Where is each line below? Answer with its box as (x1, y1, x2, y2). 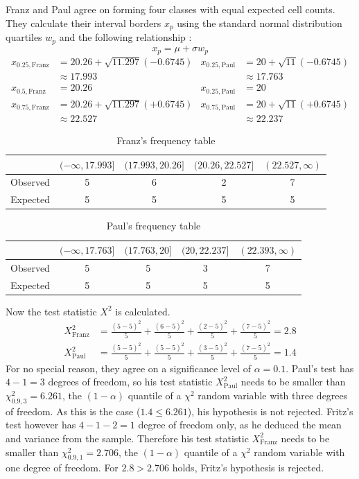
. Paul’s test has (286, 360, 354, 375)
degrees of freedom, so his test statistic (48, 374, 213, 389)
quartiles (6, 30, 42, 44)
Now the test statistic (6, 304, 97, 318)
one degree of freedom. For (6, 460, 119, 475)
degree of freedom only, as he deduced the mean (138, 417, 342, 432)
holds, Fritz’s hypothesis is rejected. (172, 460, 324, 475)
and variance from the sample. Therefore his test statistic (6, 430, 249, 445)
